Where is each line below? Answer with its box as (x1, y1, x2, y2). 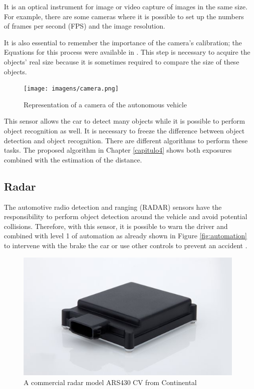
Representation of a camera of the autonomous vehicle (24, 99, 187, 109)
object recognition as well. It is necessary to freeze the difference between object (4, 126, 245, 135)
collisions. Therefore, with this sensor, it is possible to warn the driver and (4, 221, 228, 231)
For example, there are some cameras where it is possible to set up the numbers (4, 11, 244, 21)
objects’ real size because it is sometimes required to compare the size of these (4, 56, 239, 66)
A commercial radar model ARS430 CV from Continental (24, 377, 197, 387)
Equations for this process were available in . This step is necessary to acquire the (4, 47, 251, 57)
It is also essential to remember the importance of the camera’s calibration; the (4, 37, 242, 47)
